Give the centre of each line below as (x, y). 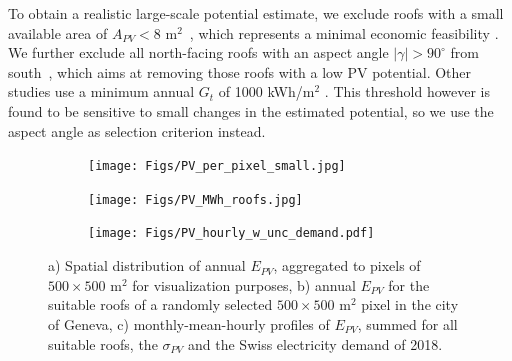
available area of (58, 32)
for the (409, 284)
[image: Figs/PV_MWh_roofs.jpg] (195, 199)
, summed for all (407, 323)
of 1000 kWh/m (266, 91)
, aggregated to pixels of (347, 265)
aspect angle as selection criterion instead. (137, 130)
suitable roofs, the (103, 343)
